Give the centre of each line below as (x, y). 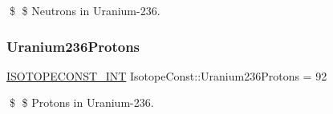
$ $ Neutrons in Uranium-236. (85, 10)
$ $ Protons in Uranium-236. (81, 102)
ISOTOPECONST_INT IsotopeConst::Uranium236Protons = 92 (167, 75)
